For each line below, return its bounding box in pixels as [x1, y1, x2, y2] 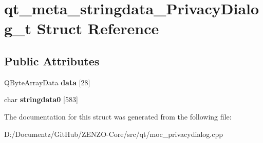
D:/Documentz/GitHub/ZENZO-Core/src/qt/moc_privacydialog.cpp [4, 128, 223, 139]
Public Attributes [4, 53, 100, 68]
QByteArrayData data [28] [4, 77, 90, 87]
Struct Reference [36, 18, 159, 39]
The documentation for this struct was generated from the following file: [4, 111, 232, 122]
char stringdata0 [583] [4, 94, 78, 105]
